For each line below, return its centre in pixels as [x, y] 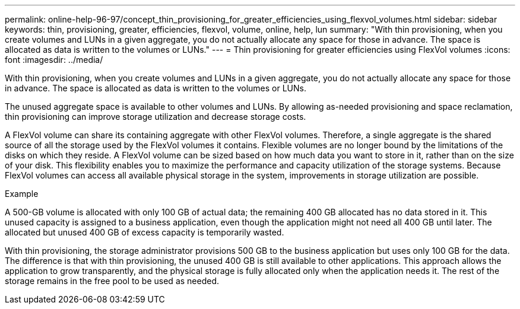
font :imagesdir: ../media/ [54, 60]
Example [22, 194]
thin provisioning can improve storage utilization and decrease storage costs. [156, 117]
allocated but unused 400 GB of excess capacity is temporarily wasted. [145, 232]
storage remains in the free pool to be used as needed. [112, 281]
